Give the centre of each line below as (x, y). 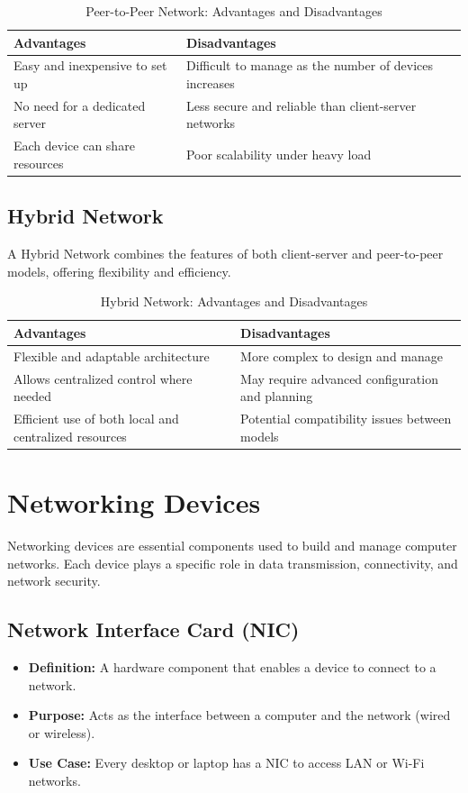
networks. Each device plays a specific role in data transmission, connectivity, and (233, 563)
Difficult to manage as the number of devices (310, 65)
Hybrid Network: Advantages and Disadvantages (234, 301)
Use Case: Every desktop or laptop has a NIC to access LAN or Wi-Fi (226, 763)
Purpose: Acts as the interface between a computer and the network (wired (239, 715)
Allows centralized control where (103, 378)
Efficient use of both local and (96, 419)
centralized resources (70, 436)
